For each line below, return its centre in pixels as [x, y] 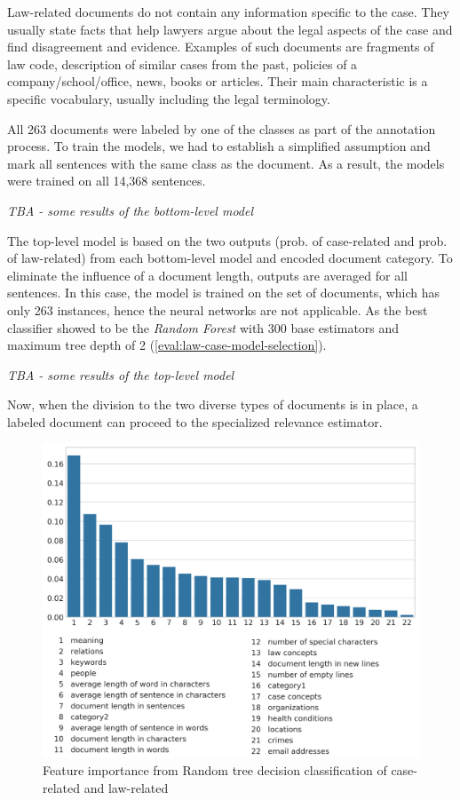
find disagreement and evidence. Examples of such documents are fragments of [221, 47]
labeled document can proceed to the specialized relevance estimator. [195, 421]
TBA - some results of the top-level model [121, 374]
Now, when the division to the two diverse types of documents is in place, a [213, 404]
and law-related [126, 787]
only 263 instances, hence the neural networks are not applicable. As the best [218, 309]
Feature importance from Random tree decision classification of [215, 770]
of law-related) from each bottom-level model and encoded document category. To [230, 258]
